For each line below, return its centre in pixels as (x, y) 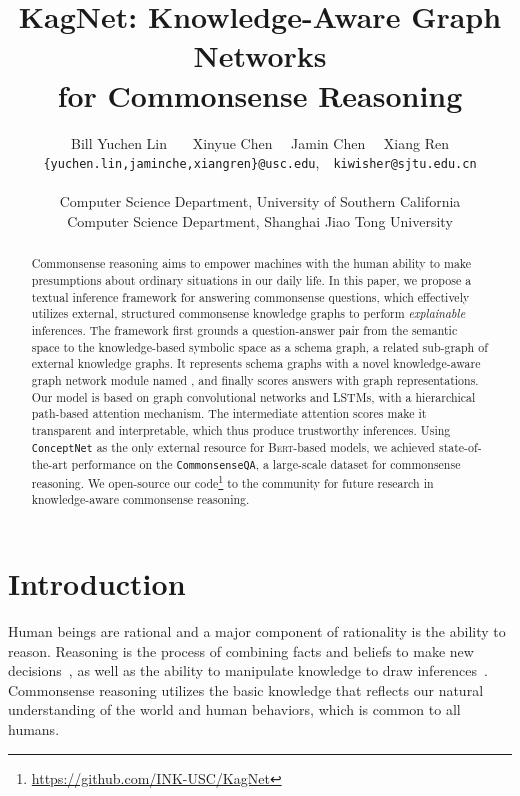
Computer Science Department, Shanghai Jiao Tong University (260, 220)
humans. (34, 729)
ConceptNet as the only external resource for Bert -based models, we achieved (233, 446)
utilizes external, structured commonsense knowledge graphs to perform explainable (248, 313)
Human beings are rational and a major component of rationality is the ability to (257, 631)
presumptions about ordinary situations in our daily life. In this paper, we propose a (251, 279)
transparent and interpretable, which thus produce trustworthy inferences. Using (241, 429)
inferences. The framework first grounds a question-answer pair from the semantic (244, 329)
